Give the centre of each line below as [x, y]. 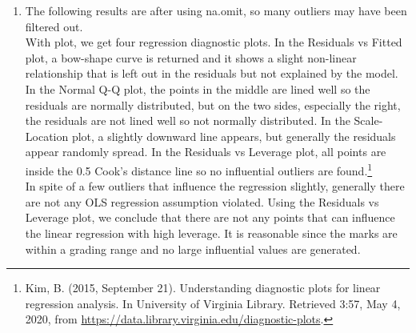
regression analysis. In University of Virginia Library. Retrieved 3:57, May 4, [213, 303]
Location [47, 136]
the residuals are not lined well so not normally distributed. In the [188, 120]
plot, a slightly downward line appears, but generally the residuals [234, 136]
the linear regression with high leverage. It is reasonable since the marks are [211, 233]
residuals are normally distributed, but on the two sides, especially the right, [213, 104]
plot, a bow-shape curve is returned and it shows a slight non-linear [191, 57]
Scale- [368, 120]
